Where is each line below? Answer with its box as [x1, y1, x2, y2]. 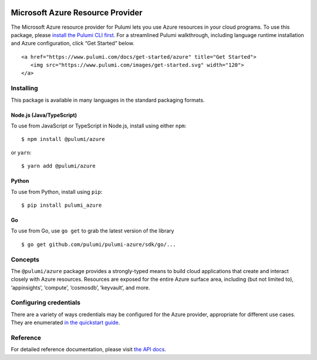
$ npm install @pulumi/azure [21, 136, 105, 143]
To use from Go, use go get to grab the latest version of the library [11, 227, 174, 234]
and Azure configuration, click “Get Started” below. [11, 40, 134, 47]
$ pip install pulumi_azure [21, 201, 102, 208]
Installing [11, 84, 38, 92]
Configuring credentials [11, 298, 80, 307]
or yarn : [11, 149, 32, 156]
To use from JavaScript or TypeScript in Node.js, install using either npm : [11, 122, 187, 129]
